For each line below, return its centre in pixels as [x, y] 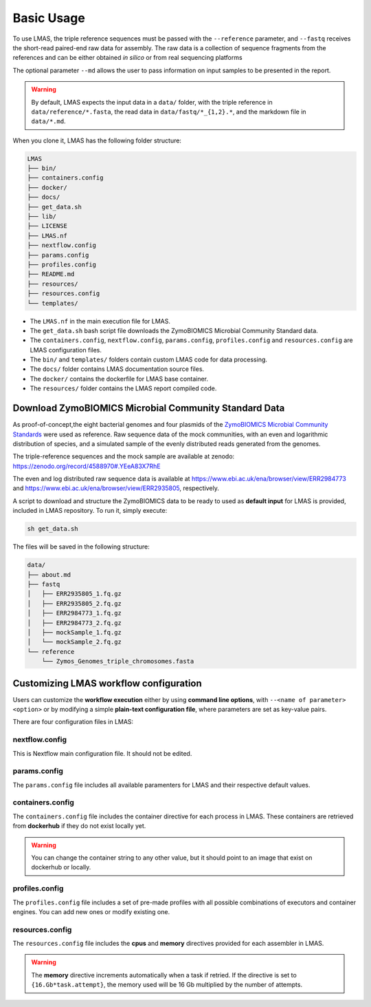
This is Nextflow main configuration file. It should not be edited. [102, 753]
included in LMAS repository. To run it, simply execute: [90, 511]
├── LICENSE [47, 226]
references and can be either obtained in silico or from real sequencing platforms [128, 58]
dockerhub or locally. [61, 867]
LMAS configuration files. [66, 350]
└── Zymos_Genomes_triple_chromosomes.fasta [118, 661]
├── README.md [51, 274]
